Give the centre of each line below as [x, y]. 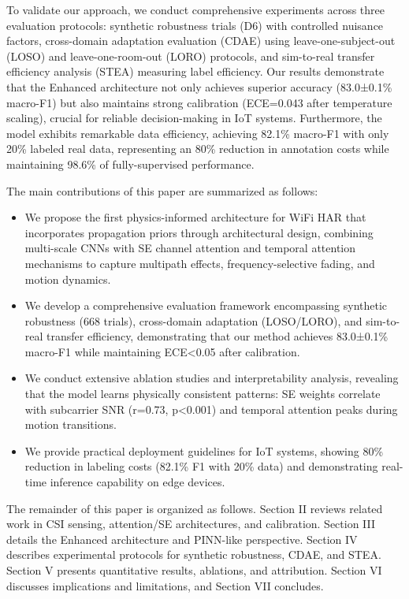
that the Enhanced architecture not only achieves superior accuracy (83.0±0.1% [199, 86]
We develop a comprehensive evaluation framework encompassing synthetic [206, 305]
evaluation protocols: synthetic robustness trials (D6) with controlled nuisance [195, 25]
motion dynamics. [68, 279]
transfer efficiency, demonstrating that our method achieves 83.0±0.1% [218, 336]
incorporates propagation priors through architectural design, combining [199, 232]
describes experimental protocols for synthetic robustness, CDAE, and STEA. [194, 554]
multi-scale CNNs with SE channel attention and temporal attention [190, 248]
